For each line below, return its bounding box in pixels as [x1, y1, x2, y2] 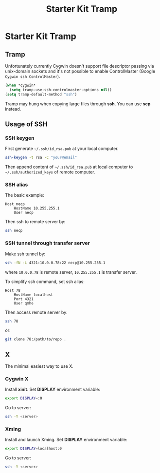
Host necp [5, 202, 25, 207]
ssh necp [5, 228, 23, 233]
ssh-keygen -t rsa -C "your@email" [5, 155, 77, 160]
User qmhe [14, 301, 34, 305]
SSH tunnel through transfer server [5, 240, 90, 246]
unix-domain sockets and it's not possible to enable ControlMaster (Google [5, 68, 156, 74]
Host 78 [5, 288, 21, 293]
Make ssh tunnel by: [5, 251, 46, 257]
